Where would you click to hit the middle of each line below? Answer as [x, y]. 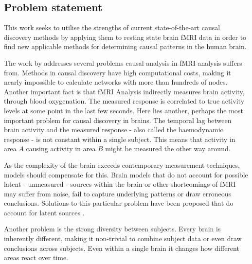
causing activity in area [61, 149]
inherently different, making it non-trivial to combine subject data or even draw [123, 238]
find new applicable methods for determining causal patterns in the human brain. [125, 46]
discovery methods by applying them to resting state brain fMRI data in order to [125, 37]
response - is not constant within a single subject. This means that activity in [120, 139]
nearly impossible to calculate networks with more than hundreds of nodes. [116, 82]
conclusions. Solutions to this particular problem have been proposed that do [119, 203]
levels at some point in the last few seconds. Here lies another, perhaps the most [124, 110]
